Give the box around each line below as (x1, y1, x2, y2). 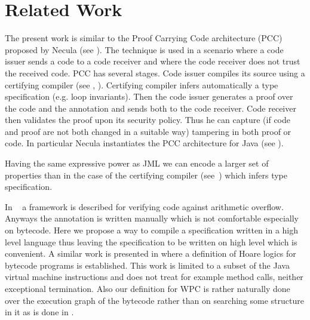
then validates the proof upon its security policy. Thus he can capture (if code (5, 113, 291, 126)
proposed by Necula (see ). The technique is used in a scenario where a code (5, 43, 284, 56)
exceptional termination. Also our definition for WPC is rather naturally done (5, 282, 290, 294)
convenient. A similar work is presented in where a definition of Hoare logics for (5, 247, 296, 260)
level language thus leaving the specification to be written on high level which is (5, 235, 297, 248)
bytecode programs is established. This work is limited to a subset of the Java (5, 259, 290, 271)
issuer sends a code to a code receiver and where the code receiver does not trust (5, 55, 300, 67)
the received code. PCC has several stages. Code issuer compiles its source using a (5, 66, 305, 79)
